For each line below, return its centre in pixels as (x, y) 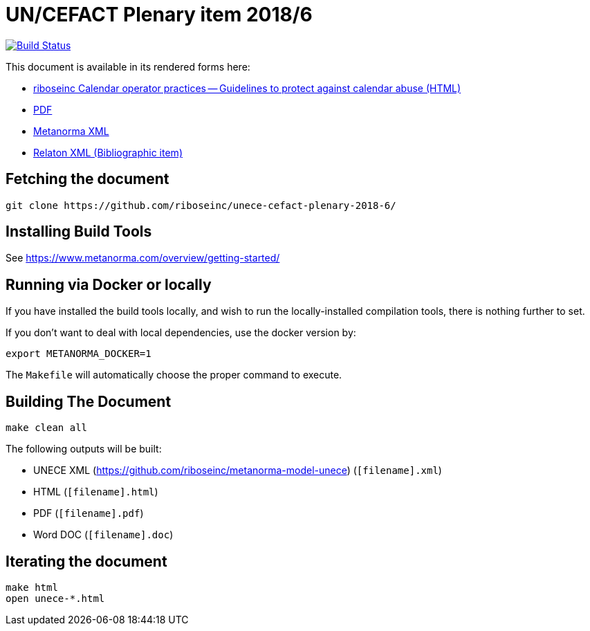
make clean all (47, 428)
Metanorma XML (71, 131)
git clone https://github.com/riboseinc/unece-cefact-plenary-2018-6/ (201, 205)
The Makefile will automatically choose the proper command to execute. (174, 375)
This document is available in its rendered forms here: (128, 66)
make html (32, 587)
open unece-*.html (55, 598)
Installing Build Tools (79, 232)
